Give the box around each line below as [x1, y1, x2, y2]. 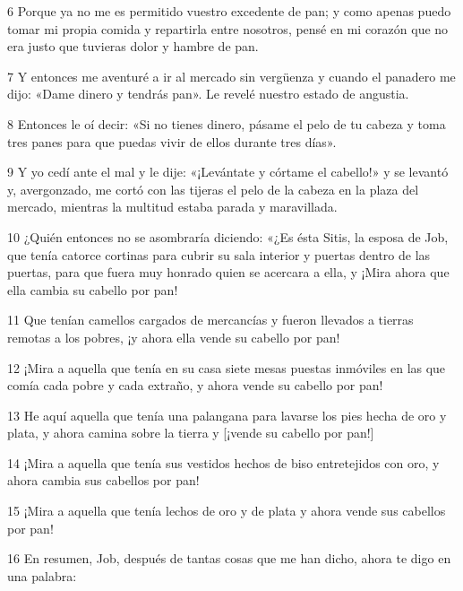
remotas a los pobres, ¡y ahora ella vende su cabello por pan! [7, 327, 340, 346]
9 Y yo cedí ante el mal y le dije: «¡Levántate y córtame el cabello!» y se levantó [7, 162, 449, 181]
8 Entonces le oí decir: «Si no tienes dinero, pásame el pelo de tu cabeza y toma [7, 114, 446, 133]
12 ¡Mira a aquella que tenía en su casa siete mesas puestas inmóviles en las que [7, 358, 446, 377]
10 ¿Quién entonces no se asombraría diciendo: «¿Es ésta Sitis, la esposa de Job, [7, 227, 449, 246]
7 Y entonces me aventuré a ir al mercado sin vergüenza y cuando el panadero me [7, 66, 456, 85]
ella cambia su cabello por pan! [7, 280, 178, 299]
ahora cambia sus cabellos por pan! [7, 471, 200, 490]
